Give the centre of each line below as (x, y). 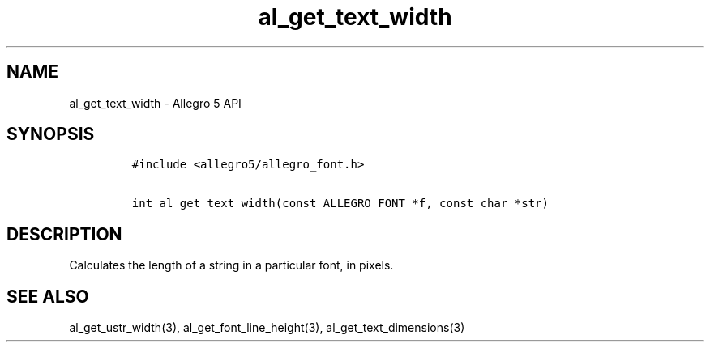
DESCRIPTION (64, 234)
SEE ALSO (48, 296)
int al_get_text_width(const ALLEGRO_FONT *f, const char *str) (340, 204)
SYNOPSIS (51, 134)
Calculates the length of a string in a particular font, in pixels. (231, 265)
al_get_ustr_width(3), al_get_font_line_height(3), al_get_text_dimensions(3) (267, 328)
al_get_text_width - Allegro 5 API (155, 103)
